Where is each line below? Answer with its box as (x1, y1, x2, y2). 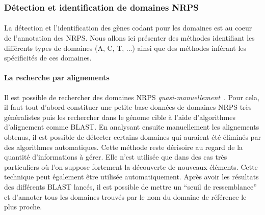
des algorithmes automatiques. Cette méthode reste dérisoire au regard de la (4, 141, 243, 152)
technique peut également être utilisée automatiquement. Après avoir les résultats (4, 171, 259, 182)
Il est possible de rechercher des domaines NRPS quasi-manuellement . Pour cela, (4, 91, 259, 102)
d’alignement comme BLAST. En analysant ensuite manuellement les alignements (4, 121, 259, 132)
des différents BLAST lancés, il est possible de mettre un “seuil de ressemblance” (4, 181, 257, 192)
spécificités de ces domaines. (4, 52, 92, 63)
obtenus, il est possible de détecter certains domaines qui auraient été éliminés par (4, 131, 261, 142)
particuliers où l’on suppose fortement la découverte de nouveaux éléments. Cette (4, 161, 258, 172)
